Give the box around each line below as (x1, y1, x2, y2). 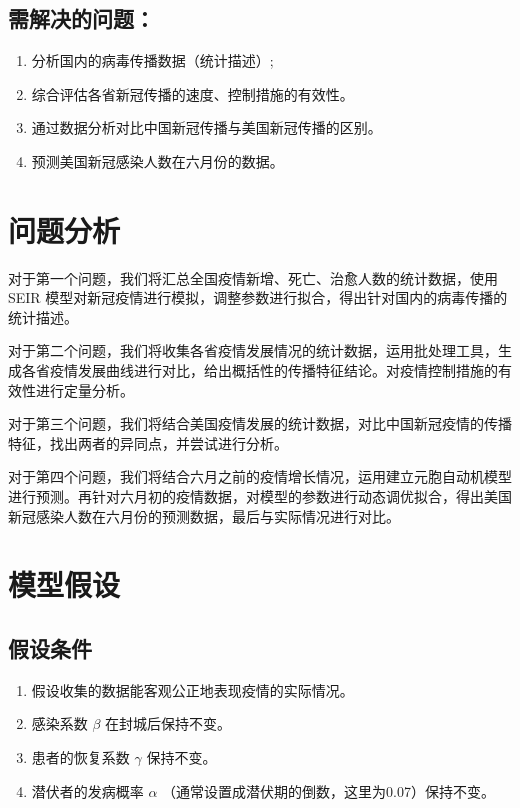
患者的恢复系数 (31, 747, 130, 767)
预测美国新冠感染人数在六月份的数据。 (31, 150, 284, 171)
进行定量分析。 (35, 379, 134, 400)
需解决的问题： (8, 3, 155, 34)
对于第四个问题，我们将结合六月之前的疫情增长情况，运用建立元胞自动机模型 (8, 466, 512, 487)
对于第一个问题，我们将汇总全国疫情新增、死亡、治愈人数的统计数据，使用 (8, 267, 498, 288)
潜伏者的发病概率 (31, 780, 144, 801)
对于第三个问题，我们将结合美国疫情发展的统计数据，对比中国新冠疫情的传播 (8, 413, 512, 434)
